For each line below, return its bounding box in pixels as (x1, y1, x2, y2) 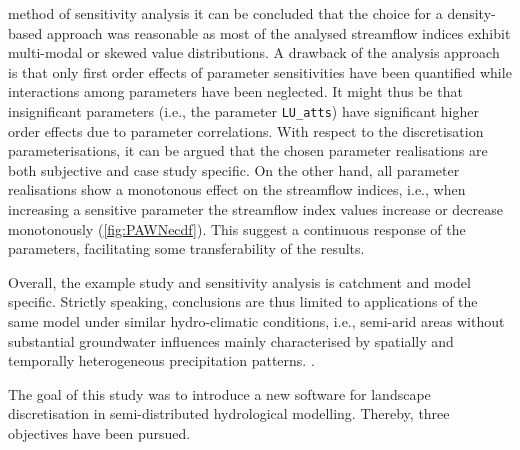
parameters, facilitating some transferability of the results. (8, 238, 365, 259)
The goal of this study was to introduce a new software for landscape (8, 383, 431, 404)
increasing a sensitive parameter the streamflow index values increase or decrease (8, 199, 504, 219)
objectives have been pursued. (8, 422, 191, 443)
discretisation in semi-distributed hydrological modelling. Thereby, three (8, 403, 450, 424)
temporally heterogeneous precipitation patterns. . (8, 350, 315, 371)
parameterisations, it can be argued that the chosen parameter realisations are (8, 140, 488, 161)
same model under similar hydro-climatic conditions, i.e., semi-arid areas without (8, 310, 505, 331)
